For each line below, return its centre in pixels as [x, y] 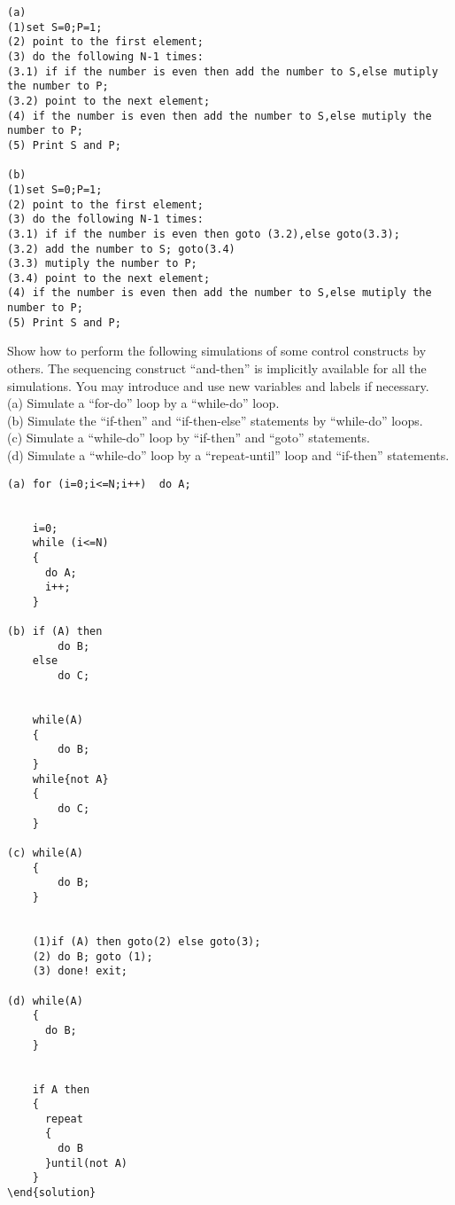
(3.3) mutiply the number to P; [102, 264]
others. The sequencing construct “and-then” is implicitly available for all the [217, 368]
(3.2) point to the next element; [109, 101]
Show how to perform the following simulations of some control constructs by [217, 351]
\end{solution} [52, 1193]
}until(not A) [86, 1163]
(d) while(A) [45, 1001]
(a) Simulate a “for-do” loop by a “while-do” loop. [143, 403]
